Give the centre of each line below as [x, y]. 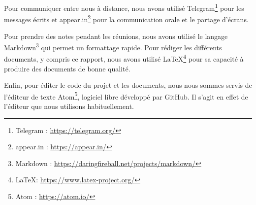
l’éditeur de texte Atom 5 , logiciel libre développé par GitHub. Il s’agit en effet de [126, 96]
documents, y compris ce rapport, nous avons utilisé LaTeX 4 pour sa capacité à [124, 58]
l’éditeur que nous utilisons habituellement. [69, 106]
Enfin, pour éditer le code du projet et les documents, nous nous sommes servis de [128, 85]
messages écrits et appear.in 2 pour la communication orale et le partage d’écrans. [126, 18]
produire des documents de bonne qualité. [67, 68]
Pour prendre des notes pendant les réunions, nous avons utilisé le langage [116, 36]
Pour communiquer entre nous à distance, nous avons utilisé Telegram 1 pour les [124, 7]
